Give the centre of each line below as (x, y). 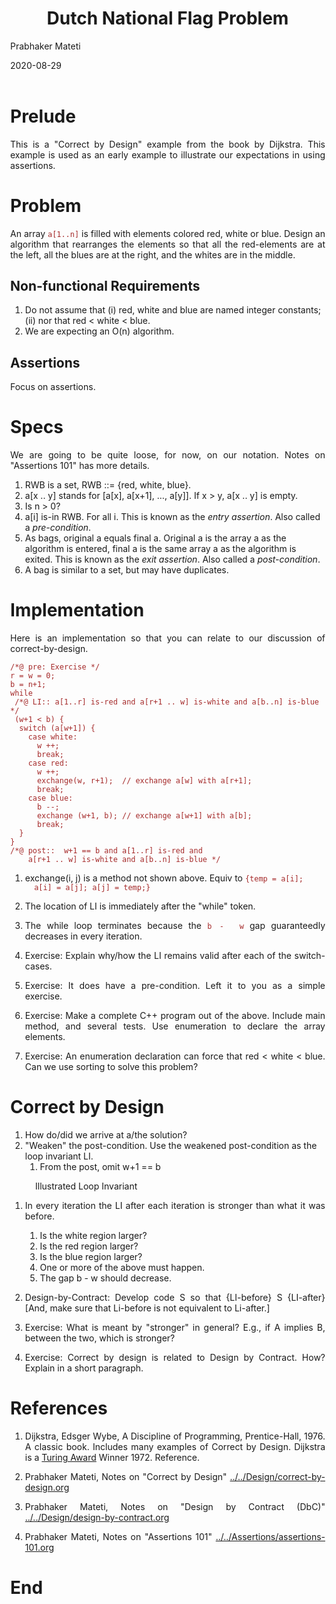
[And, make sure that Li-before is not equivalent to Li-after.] (147, 1308)
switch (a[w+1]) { (57, 728)
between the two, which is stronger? (100, 1338)
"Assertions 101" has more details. (80, 466)
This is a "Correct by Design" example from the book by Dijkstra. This (168, 144)
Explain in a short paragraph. (84, 1368)
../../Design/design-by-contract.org (97, 1517)
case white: (52, 737)
